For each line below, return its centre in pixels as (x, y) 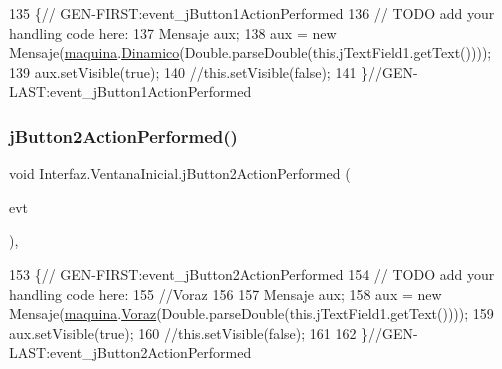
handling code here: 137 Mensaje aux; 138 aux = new (173, 32)
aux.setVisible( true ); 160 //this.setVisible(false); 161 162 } (189, 332)
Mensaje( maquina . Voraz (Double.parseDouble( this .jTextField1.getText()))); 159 (251, 313)
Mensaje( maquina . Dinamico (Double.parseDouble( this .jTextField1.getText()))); (250, 52)
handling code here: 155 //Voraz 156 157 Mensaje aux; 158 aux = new (225, 293)
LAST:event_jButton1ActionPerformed (130, 91)
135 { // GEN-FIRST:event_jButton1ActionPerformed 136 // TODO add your (252, 13)
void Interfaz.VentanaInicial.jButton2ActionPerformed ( (180, 173)
